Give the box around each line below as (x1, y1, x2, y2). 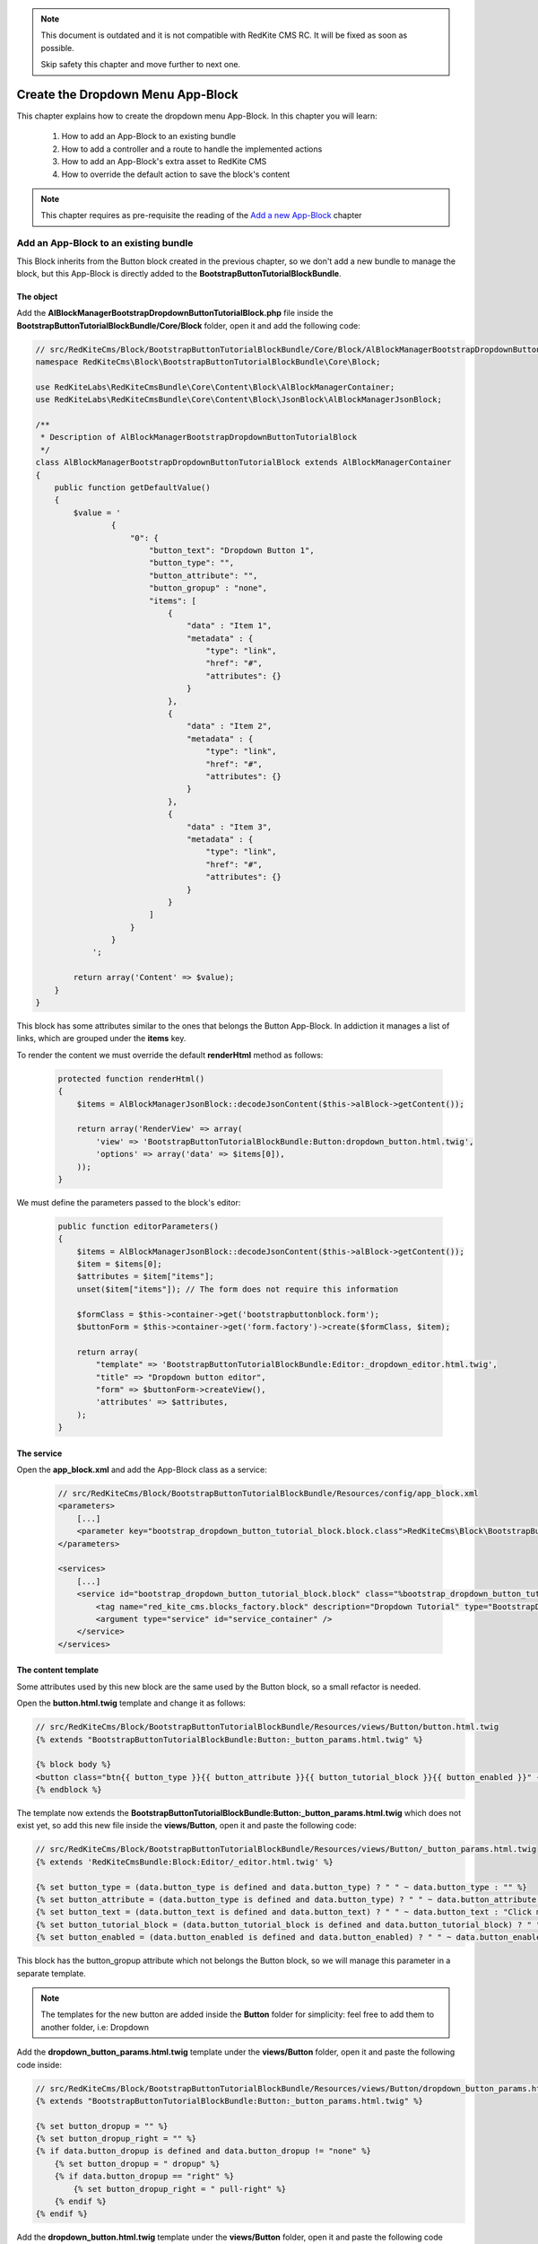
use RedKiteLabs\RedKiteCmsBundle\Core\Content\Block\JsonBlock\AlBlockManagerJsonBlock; (35, 395, 443, 405)
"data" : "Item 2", (187, 721, 273, 732)
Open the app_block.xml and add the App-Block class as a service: (16, 1464, 268, 1476)
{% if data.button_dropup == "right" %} (54, 2171, 235, 2181)
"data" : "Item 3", (187, 821, 273, 832)
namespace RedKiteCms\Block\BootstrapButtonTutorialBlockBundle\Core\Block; (35, 357, 381, 367)
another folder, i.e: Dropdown (40, 2021, 150, 2032)
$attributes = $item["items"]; (76, 1271, 214, 1282)
